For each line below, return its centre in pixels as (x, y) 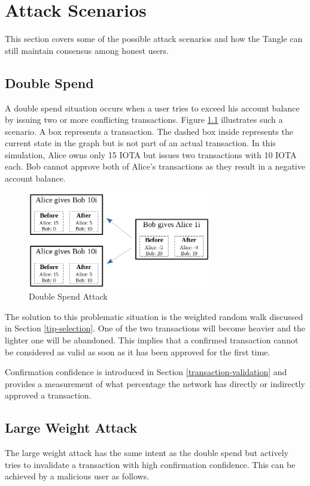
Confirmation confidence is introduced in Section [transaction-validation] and (146, 372)
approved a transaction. (48, 395)
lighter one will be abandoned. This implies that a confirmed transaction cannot (152, 340)
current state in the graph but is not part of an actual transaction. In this (140, 143)
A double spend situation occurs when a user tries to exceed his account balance (152, 108)
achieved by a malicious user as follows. (77, 476)
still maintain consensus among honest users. (87, 50)
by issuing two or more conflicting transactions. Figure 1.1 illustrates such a (144, 120)
